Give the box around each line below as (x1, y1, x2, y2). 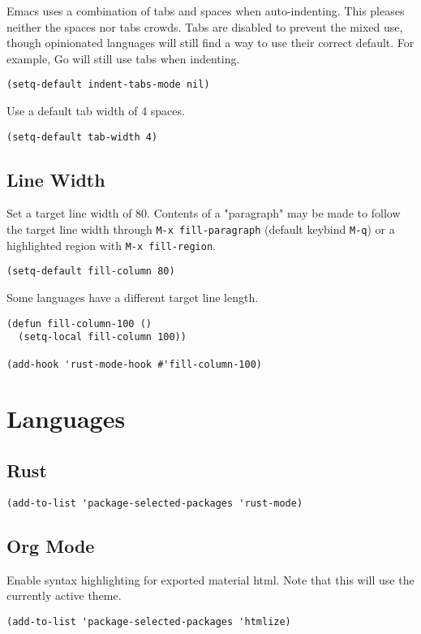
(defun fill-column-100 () (6, 317, 152, 330)
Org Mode (6, 533, 95, 558)
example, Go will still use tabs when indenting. (6, 50, 240, 67)
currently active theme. (6, 587, 122, 604)
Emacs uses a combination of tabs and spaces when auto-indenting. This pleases (6, 2, 405, 19)
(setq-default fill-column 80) (6, 265, 175, 278)
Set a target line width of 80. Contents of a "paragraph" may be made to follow (6, 205, 401, 222)
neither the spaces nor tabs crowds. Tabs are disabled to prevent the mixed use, (6, 18, 403, 35)
